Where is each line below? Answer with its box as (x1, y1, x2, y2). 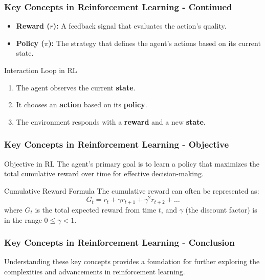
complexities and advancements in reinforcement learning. (4, 266, 185, 276)
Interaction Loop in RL (4, 65, 77, 75)
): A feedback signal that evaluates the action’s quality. (53, 20, 227, 31)
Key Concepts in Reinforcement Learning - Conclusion (4, 236, 235, 249)
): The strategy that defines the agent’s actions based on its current (48, 37, 261, 48)
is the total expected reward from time (35, 204, 157, 215)
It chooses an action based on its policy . (16, 99, 147, 110)
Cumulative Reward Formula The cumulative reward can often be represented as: (4, 185, 259, 196)
